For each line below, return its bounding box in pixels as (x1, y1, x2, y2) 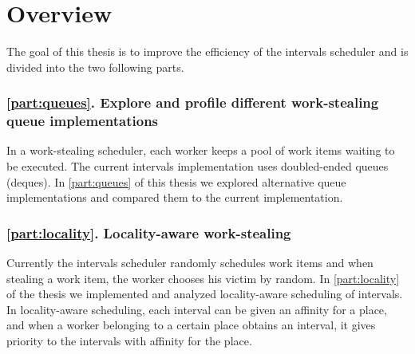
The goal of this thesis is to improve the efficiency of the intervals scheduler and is (6, 43, 409, 60)
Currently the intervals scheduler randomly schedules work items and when (6, 254, 373, 271)
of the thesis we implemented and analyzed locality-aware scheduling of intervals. (6, 285, 403, 302)
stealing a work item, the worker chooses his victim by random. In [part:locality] (6, 269, 400, 286)
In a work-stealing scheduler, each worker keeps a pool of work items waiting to (6, 142, 395, 159)
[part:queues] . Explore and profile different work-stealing (6, 92, 379, 112)
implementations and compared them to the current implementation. (6, 189, 343, 206)
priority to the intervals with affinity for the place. (6, 332, 252, 349)
